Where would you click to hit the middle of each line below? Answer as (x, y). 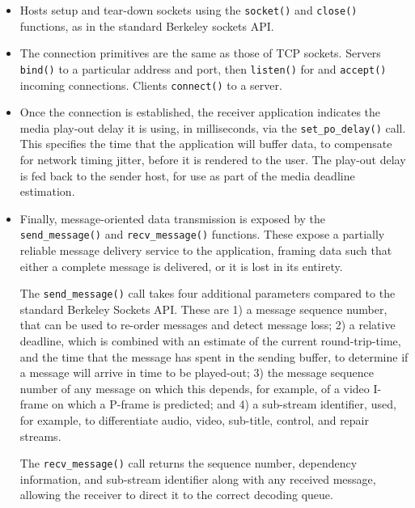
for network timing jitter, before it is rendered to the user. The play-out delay (213, 159)
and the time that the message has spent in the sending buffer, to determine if (214, 356)
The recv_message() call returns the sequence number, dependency (188, 463)
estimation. (47, 191)
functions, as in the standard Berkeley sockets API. (147, 25)
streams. (40, 436)
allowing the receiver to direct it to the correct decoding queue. (176, 495)
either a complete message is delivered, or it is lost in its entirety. (181, 266)
